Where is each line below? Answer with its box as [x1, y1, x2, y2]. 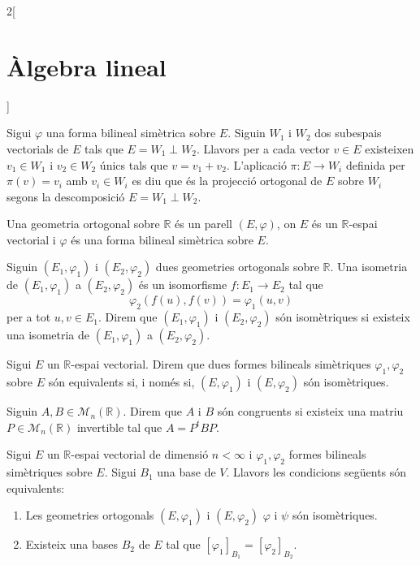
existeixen [365, 140, 414, 157]
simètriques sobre [6, 464, 93, 481]
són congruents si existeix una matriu [217, 403, 404, 420]
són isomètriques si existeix [275, 308, 410, 326]
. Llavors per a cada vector [197, 140, 330, 157]
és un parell [175, 215, 232, 232]
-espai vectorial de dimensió [71, 446, 209, 463]
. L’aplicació [226, 156, 287, 173]
